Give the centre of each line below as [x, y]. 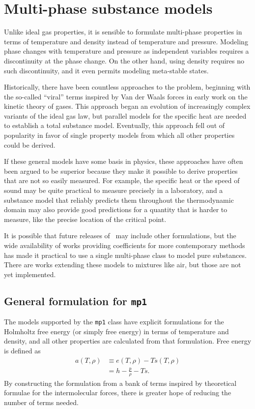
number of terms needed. [41, 402]
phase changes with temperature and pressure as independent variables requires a [127, 51]
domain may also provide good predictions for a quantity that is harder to [116, 209]
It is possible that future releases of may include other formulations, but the [120, 236]
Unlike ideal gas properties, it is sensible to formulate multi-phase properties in [123, 32]
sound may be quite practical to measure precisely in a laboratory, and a [113, 190]
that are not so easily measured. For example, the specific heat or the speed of [122, 180]
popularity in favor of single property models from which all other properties [119, 135]
